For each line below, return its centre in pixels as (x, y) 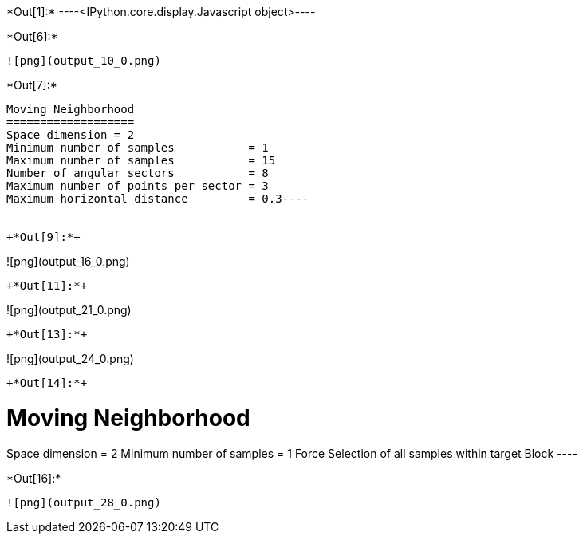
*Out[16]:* (34, 478)
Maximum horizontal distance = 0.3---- (158, 199)
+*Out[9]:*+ (43, 237)
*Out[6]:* (32, 36)
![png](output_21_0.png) (69, 310)
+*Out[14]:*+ (47, 383)
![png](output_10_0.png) (84, 61)
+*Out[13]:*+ (47, 334)
